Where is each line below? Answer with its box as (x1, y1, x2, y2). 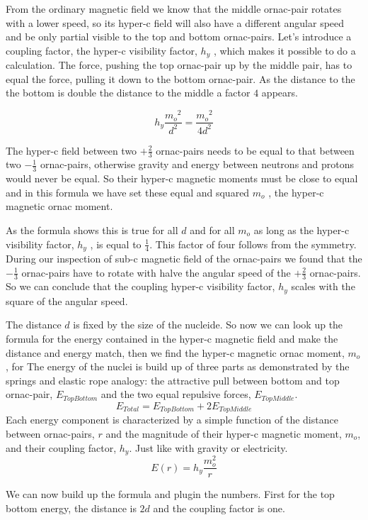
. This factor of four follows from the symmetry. (149, 236, 357, 251)
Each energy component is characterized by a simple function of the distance (6, 412, 338, 427)
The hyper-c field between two (6, 143, 137, 157)
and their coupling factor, (6, 440, 117, 455)
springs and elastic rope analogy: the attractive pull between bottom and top (6, 372, 340, 387)
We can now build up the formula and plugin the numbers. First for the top (6, 487, 335, 502)
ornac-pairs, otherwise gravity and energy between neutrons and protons (40, 157, 355, 172)
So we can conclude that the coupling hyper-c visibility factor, (6, 279, 275, 294)
